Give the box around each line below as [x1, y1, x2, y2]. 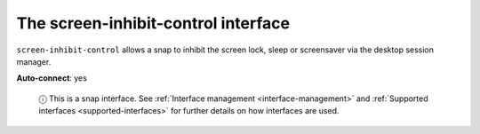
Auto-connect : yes [16, 73, 88, 83]
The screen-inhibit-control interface [16, 13, 291, 33]
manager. [16, 56, 52, 67]
